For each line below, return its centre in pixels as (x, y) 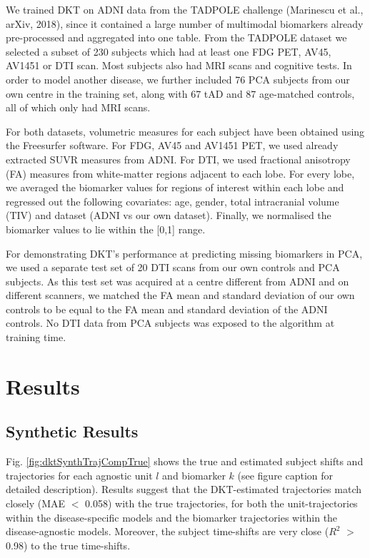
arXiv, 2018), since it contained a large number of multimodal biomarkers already (185, 23)
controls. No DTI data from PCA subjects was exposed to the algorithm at (170, 323)
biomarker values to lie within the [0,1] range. (106, 229)
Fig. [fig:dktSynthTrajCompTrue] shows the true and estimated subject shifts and (185, 461)
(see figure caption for (285, 475)
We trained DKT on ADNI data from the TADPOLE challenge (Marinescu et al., (185, 9)
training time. (36, 337)
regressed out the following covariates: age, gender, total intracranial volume (172, 201)
